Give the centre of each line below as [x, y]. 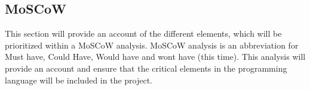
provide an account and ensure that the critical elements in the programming [146, 68]
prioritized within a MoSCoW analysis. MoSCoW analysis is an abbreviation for [152, 45]
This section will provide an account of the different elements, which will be [143, 33]
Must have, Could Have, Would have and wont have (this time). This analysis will [155, 57]
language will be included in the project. [79, 80]
